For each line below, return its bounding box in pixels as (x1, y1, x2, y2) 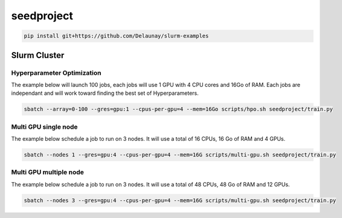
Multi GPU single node (11, 123, 78, 131)
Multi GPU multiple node (11, 168, 84, 176)
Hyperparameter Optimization (11, 68, 102, 77)
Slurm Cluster (11, 50, 65, 60)
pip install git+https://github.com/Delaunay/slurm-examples (24, 33, 209, 39)
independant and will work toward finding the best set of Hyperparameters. (11, 89, 199, 97)
